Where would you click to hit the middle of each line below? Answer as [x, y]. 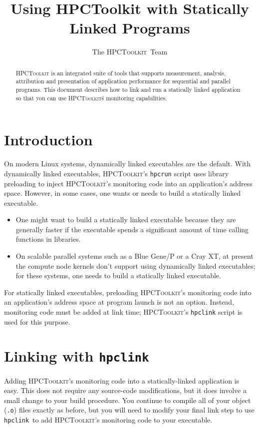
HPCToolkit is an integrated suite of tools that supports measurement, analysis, [121, 73]
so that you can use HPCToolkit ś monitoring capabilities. [91, 98]
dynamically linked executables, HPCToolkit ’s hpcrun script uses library [117, 173]
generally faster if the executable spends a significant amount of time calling [132, 229]
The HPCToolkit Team [130, 52]
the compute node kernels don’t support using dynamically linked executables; [135, 265]
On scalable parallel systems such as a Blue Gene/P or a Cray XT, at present [134, 256]
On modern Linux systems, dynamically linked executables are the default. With [128, 164]
